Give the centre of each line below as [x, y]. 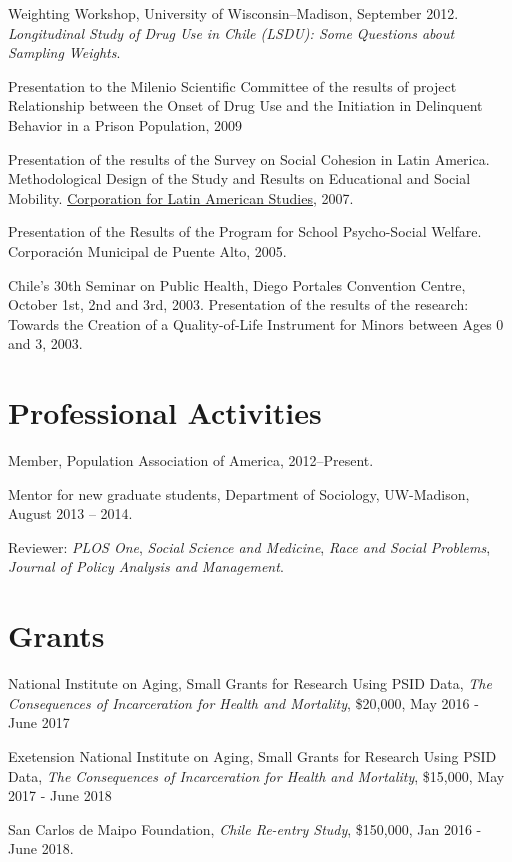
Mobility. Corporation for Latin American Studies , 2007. [181, 197]
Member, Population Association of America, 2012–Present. [191, 460]
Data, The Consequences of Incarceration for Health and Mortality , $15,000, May [256, 775]
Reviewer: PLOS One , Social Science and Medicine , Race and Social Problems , [249, 546]
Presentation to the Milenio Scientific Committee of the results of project [232, 85]
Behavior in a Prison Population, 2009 [125, 124]
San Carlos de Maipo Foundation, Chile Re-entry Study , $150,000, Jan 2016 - [245, 828]
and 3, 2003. [45, 343]
